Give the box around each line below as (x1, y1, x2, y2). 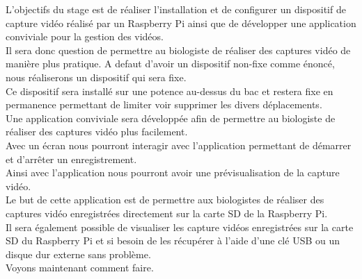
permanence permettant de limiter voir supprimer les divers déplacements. (6, 97, 322, 112)
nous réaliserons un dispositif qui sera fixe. (6, 69, 187, 84)
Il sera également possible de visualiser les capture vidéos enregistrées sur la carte (6, 219, 354, 234)
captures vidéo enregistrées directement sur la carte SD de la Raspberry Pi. (6, 205, 328, 220)
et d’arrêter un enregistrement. (6, 151, 137, 166)
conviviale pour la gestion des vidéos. (6, 29, 164, 44)
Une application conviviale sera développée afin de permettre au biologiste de (6, 110, 336, 125)
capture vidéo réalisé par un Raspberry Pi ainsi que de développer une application (6, 15, 356, 30)
